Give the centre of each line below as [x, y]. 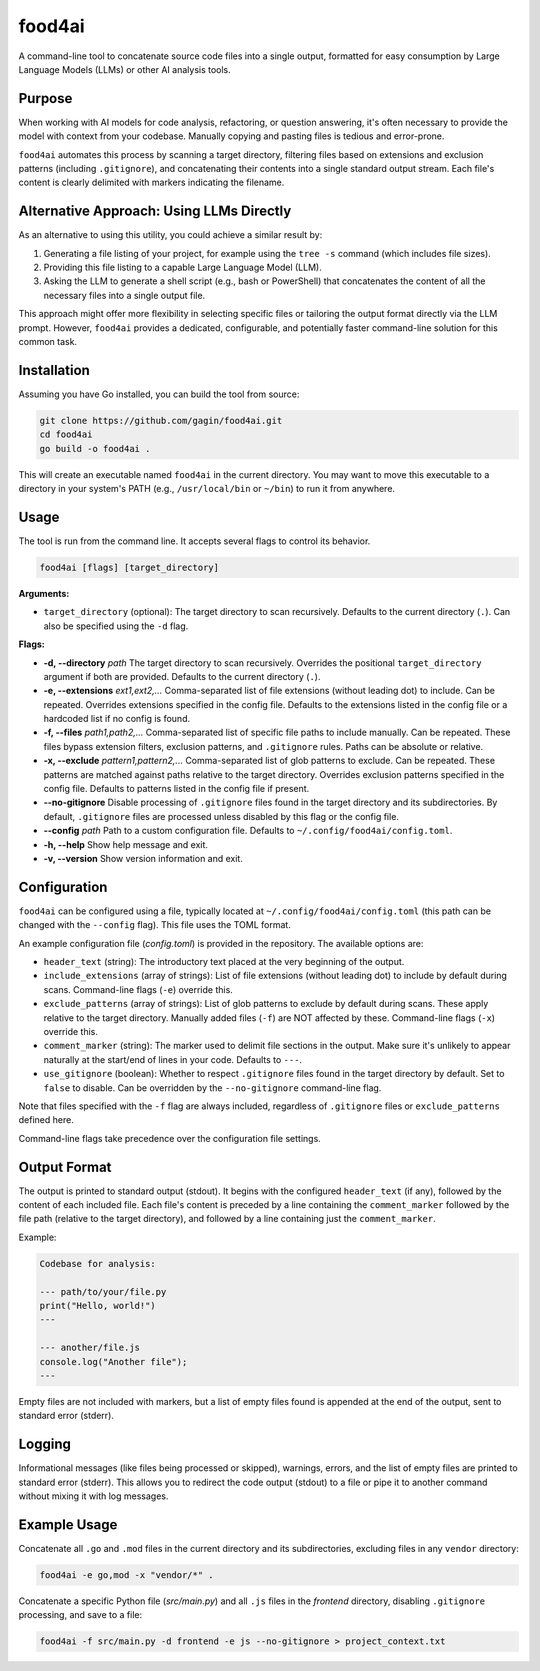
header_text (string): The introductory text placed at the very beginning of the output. [224, 962]
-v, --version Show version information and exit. [143, 858]
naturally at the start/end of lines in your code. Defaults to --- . [173, 1059]
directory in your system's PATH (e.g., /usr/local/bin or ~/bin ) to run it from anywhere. [206, 489]
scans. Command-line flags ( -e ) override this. [138, 989]
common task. [48, 342]
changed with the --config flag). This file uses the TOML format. [155, 925]
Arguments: [44, 593]
